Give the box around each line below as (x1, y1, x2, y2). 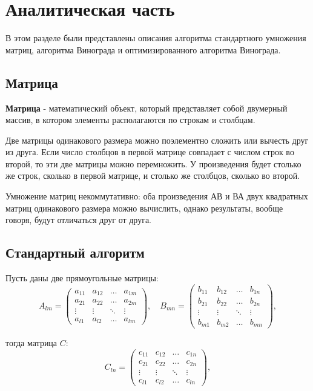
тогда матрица (5, 336, 58, 349)
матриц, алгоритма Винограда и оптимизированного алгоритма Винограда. (5, 43, 281, 56)
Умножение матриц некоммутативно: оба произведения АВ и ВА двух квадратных (5, 190, 308, 202)
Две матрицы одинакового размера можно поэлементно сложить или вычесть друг (5, 133, 309, 146)
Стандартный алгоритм (5, 243, 145, 262)
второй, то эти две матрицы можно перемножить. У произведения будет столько (5, 157, 301, 170)
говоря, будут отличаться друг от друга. (5, 213, 152, 226)
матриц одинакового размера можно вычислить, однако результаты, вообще (5, 201, 283, 214)
